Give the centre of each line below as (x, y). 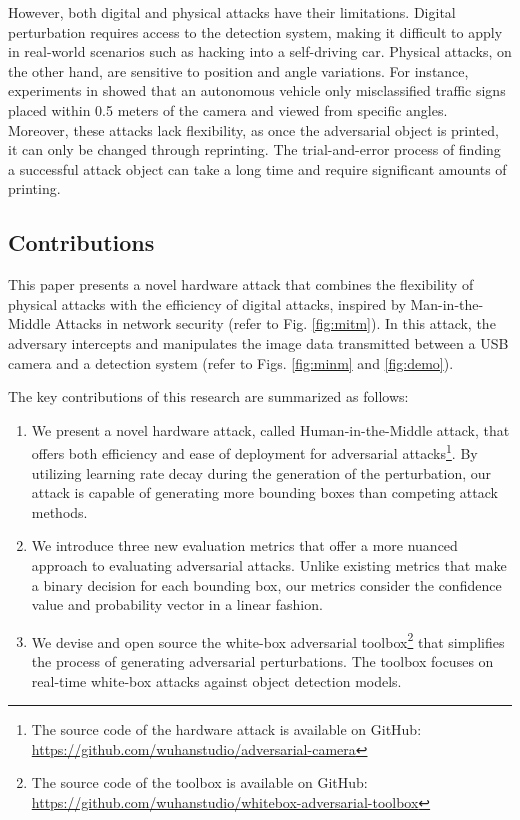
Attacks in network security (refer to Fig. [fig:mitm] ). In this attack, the (275, 323)
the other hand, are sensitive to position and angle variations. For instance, (238, 70)
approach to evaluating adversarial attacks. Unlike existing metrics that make (269, 564)
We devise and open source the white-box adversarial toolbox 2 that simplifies (268, 640)
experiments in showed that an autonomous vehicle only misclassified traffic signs (257, 90)
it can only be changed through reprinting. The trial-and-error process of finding (254, 149)
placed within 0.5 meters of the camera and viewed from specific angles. (228, 109)
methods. (59, 511)
